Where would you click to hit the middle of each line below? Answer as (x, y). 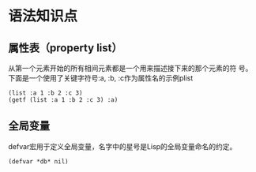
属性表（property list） (65, 48)
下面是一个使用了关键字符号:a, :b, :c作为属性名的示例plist (101, 78)
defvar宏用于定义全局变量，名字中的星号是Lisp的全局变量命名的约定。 (122, 146)
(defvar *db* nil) (38, 161)
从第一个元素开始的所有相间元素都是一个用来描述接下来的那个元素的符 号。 (130, 68)
